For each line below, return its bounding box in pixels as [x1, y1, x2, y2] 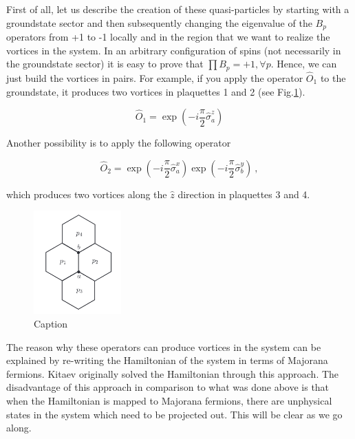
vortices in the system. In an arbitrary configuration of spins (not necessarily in [6, 43, 341, 57]
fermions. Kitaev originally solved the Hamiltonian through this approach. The [6, 366, 339, 381]
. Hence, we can [270, 56, 337, 71]
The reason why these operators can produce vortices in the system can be [6, 339, 321, 354]
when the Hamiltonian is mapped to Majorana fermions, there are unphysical [6, 393, 332, 407]
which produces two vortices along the [6, 186, 167, 201]
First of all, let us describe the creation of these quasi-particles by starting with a [6, 2, 349, 16]
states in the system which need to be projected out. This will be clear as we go [6, 407, 343, 421]
